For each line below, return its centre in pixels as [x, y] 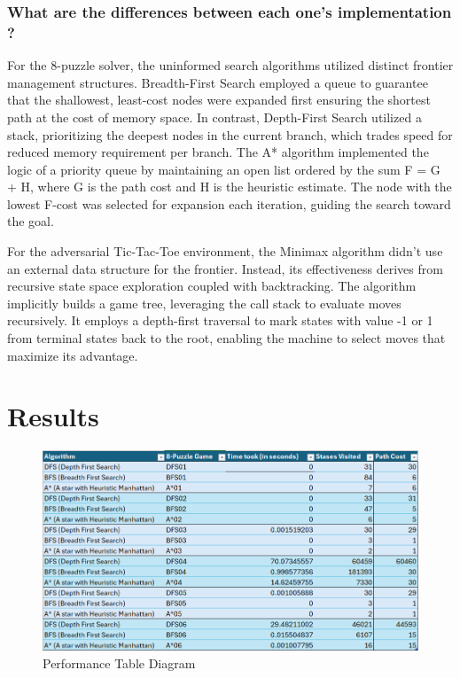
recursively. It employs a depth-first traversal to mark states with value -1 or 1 [220, 320]
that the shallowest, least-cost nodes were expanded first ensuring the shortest [219, 100]
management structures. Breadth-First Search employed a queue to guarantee [218, 82]
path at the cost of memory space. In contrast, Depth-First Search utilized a [214, 117]
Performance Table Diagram [119, 662]
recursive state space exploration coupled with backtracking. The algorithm [212, 286]
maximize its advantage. [73, 355]
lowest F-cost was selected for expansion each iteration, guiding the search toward [229, 203]
